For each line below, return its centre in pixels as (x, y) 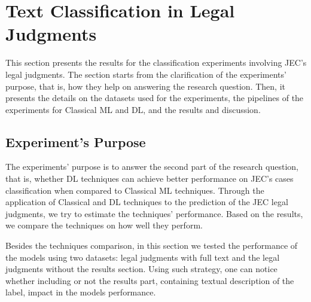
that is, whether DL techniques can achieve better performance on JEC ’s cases (150, 179)
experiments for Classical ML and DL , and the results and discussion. (133, 109)
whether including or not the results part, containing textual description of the (150, 280)
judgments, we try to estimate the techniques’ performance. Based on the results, (154, 213)
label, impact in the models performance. (81, 292)
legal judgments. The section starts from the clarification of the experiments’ (146, 74)
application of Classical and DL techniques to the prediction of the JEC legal (147, 202)
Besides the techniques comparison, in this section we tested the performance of (152, 245)
